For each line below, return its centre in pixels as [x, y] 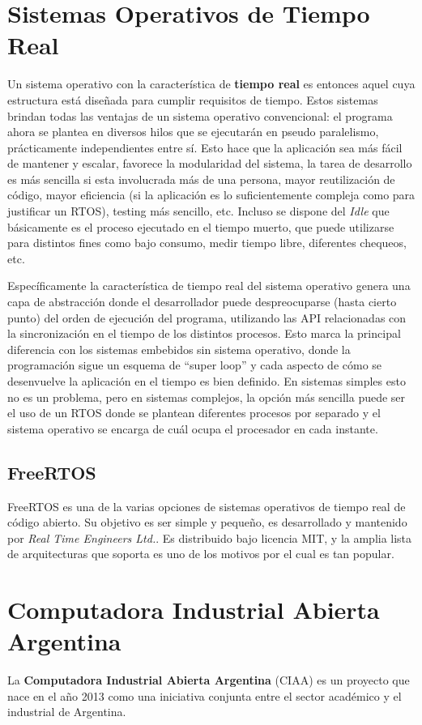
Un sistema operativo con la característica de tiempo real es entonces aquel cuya [211, 84]
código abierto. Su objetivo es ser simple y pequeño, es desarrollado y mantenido [207, 522]
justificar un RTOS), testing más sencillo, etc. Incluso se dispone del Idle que [198, 211]
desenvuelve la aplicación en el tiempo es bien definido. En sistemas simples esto [207, 381]
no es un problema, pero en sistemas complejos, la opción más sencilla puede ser [207, 397]
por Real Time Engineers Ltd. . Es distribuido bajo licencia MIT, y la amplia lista [210, 537]
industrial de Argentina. [67, 712]
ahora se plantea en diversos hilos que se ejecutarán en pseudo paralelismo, [193, 132]
